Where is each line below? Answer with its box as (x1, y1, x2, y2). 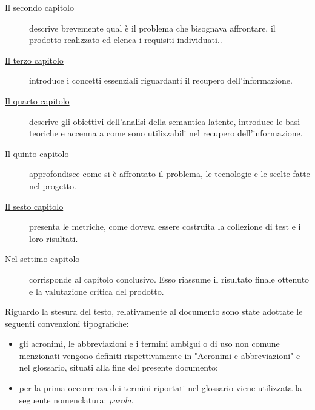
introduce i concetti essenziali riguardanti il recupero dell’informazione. (29, 74, 293, 87)
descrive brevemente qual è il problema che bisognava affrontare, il (29, 21, 276, 34)
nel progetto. (29, 179, 76, 192)
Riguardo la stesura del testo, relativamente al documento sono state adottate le (5, 305, 303, 318)
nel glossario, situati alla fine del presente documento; (19, 361, 219, 374)
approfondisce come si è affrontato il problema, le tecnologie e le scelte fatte (29, 167, 310, 180)
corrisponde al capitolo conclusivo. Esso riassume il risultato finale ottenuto (29, 272, 310, 285)
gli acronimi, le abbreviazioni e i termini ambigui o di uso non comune (19, 337, 280, 350)
